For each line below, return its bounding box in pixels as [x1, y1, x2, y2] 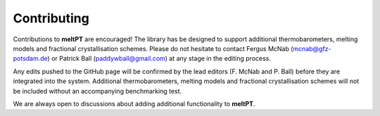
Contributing [13, 10, 89, 26]
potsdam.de [13, 55, 49, 63]
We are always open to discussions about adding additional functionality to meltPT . [13, 99, 255, 108]
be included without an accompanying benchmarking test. [13, 87, 182, 95]
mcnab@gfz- [293, 44, 331, 52]
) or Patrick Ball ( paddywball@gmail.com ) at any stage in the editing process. [47, 55, 271, 63]
